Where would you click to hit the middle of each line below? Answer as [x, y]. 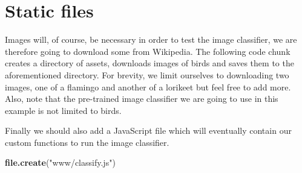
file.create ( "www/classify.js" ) [60, 162]
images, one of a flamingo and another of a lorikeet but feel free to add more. [148, 86]
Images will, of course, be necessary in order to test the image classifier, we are [151, 39]
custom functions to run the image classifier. [87, 142]
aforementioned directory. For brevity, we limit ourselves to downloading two [147, 74]
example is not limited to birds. [63, 110]
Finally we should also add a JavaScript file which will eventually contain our [148, 131]
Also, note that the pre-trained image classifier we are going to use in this [142, 99]
